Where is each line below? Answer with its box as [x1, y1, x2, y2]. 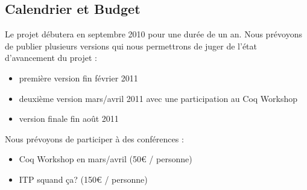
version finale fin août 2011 [19, 112, 119, 125]
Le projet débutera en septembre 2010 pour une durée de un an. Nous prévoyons [5, 28, 302, 40]
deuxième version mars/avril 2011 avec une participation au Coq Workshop [19, 92, 298, 104]
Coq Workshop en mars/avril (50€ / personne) [19, 153, 192, 165]
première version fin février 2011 [19, 71, 138, 84]
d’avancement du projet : [5, 51, 97, 64]
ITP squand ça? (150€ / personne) [19, 173, 148, 185]
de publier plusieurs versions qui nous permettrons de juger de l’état [5, 39, 257, 52]
